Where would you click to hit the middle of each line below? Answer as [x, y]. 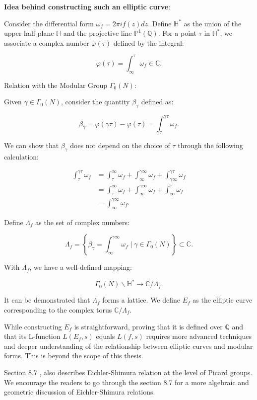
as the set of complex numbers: [82, 222]
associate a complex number [47, 42]
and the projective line [97, 33]
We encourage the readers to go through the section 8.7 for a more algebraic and [127, 382]
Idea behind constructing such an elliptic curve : [87, 6]
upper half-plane [29, 33]
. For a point [177, 33]
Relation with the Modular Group [56, 85]
